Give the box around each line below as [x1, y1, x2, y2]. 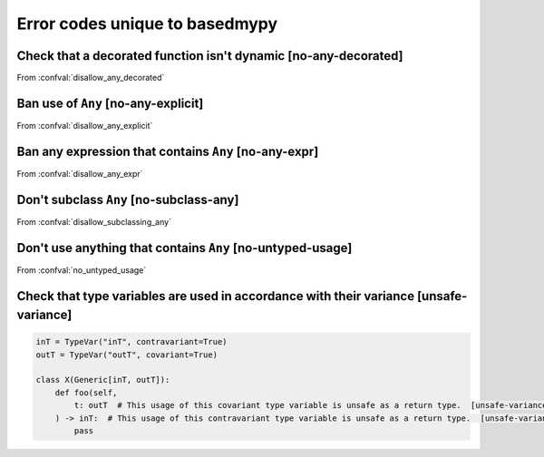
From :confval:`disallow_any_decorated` [16, 73, 165, 83]
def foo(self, [54, 387, 118, 398]
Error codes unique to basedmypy [16, 14, 278, 34]
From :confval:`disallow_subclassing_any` [16, 216, 172, 227]
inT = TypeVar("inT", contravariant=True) [35, 336, 228, 347]
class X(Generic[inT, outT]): [35, 374, 170, 385]
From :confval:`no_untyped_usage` [16, 264, 147, 276]
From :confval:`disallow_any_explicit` [16, 120, 153, 131]
